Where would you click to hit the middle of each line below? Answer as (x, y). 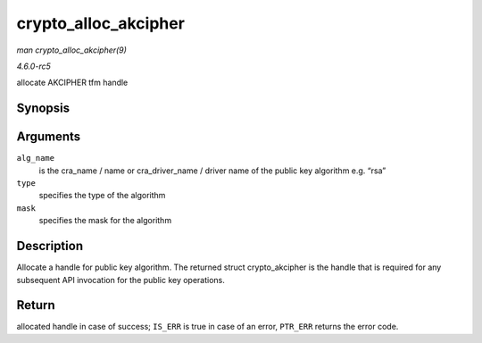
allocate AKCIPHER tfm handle (72, 83)
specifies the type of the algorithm (102, 196)
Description (50, 246)
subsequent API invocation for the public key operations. (120, 280)
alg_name (36, 158)
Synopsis (43, 109)
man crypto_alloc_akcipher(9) (71, 50)
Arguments (49, 137)
